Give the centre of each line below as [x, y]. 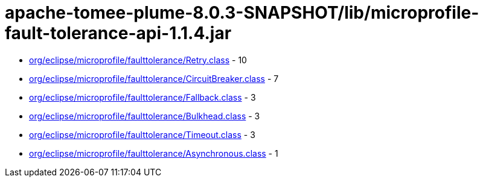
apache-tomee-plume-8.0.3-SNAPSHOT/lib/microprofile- [242, 13]
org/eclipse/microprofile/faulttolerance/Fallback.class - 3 [142, 97]
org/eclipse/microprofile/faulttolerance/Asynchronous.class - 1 [154, 153]
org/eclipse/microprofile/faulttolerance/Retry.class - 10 [138, 60]
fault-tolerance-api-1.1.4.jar [118, 33]
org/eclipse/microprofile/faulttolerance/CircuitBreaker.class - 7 [154, 78]
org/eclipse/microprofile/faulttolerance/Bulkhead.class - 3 [145, 116]
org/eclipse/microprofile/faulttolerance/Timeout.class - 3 [142, 134]
